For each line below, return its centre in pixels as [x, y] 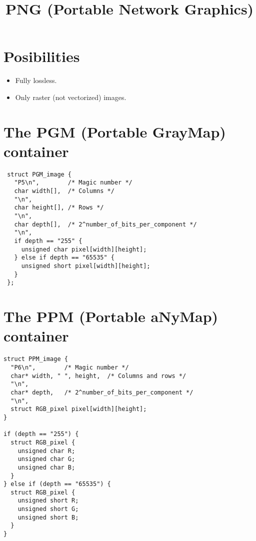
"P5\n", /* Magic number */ [73, 183]
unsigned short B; [48, 517]
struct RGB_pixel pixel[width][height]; [79, 409]
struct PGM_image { [39, 174]
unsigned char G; [46, 459]
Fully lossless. [36, 80]
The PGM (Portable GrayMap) [115, 131]
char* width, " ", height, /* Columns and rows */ [98, 376]
